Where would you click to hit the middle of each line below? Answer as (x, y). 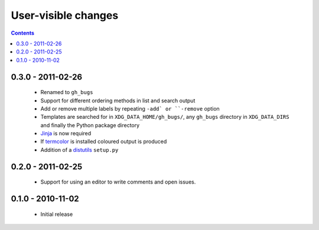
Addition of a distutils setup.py (79, 149)
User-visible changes (65, 15)
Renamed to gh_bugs (67, 92)
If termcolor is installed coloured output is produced (104, 142)
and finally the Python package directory (90, 125)
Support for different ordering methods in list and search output (118, 101)
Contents (23, 33)
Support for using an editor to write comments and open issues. (118, 182)
